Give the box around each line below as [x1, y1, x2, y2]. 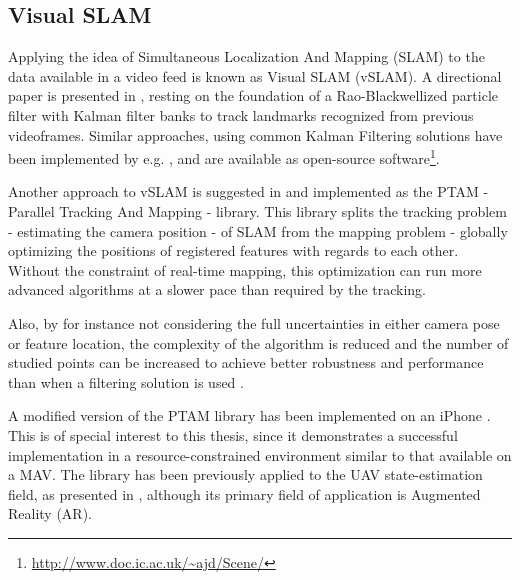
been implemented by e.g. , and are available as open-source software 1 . [8, 145, 440, 168]
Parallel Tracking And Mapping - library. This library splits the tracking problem [8, 201, 507, 222]
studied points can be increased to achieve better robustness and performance [8, 352, 484, 373]
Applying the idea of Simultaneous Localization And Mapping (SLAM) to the [8, 46, 485, 67]
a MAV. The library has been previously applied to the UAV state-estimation [8, 464, 483, 485]
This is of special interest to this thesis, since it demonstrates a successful [8, 424, 458, 445]
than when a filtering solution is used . [8, 371, 244, 392]
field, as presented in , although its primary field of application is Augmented [8, 483, 481, 504]
